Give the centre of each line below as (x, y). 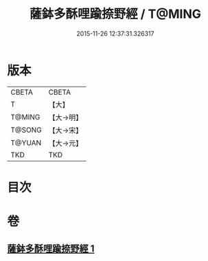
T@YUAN (26, 143)
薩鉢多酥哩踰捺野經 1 (51, 249)
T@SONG (26, 130)
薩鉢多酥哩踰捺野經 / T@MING (115, 14)
